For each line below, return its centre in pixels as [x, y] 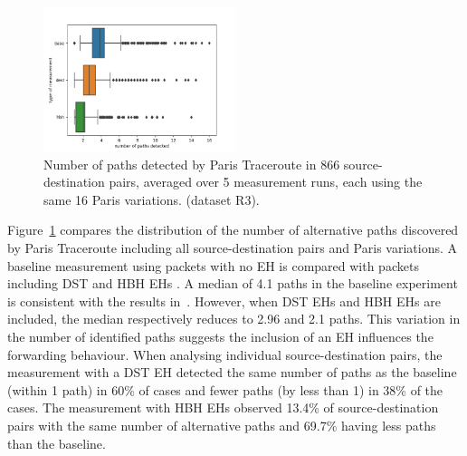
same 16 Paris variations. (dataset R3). [152, 199]
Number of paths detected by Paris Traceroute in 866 [192, 164]
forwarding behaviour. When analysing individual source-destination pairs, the [225, 354]
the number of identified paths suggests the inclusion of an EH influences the [220, 336]
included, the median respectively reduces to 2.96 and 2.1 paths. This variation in [234, 319]
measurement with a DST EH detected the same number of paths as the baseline [232, 372]
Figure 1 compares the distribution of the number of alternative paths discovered [233, 230]
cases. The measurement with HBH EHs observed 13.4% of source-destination [223, 407]
